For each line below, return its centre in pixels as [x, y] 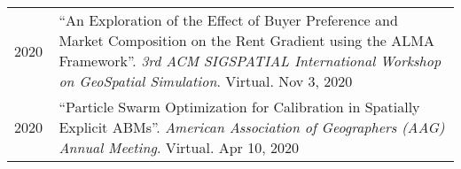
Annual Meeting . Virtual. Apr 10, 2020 [179, 147]
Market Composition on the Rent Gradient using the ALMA [246, 40]
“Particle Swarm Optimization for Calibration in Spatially [239, 107]
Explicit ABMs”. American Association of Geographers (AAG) [252, 127]
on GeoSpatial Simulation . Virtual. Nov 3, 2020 [206, 81]
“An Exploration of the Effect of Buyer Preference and [228, 20]
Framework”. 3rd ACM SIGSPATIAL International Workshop [250, 61]
